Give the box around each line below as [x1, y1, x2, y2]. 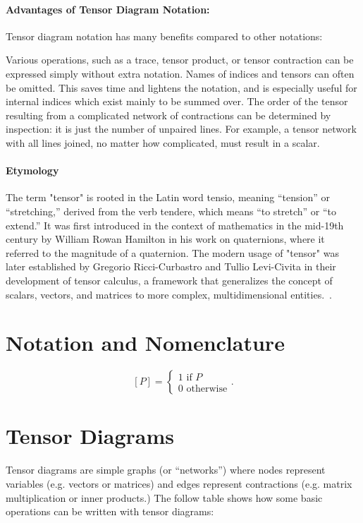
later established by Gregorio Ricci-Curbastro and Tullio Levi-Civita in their [6, 259, 336, 274]
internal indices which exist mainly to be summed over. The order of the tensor [6, 94, 348, 109]
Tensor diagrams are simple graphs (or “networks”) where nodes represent [6, 462, 326, 477]
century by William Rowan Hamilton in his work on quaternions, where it [6, 232, 325, 246]
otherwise [186, 383, 228, 394]
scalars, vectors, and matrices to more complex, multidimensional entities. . [6, 287, 332, 301]
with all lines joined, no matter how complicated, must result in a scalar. [6, 135, 320, 150]
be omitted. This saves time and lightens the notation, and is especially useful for [6, 80, 357, 95]
